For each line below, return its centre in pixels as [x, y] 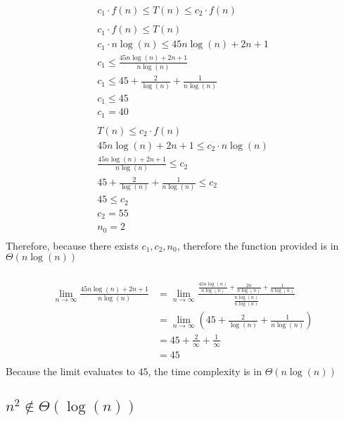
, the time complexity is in [205, 371]
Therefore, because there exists [72, 245]
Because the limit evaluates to [70, 371]
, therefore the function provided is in [258, 245]
